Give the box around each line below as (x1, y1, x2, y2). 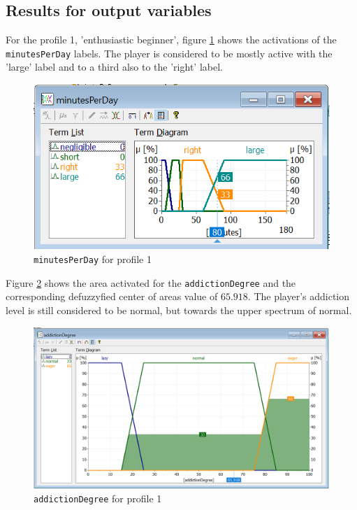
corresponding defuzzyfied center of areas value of (6, 289, 218, 304)
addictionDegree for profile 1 (34, 491, 162, 506)
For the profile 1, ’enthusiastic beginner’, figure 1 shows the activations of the (6, 32, 337, 47)
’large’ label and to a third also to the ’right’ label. (6, 59, 223, 74)
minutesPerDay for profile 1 (34, 252, 152, 267)
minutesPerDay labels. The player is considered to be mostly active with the (6, 45, 333, 60)
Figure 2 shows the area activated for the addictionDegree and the (6, 275, 296, 290)
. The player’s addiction (247, 289, 350, 304)
